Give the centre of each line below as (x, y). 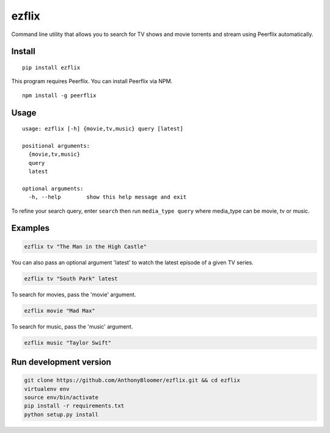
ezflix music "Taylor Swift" (68, 343)
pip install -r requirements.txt (74, 406)
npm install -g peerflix (59, 95)
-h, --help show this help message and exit (107, 197)
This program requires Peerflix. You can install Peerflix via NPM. (92, 81)
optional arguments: (53, 188)
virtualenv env (47, 389)
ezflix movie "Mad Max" (60, 311)
